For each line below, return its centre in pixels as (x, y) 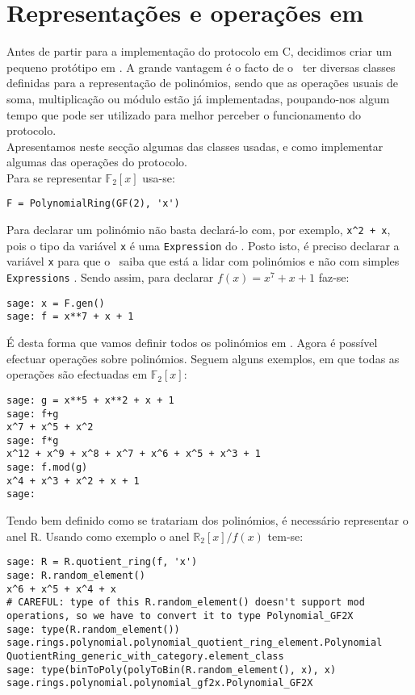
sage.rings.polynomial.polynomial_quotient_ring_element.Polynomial (195, 643)
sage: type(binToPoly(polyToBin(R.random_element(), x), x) (172, 670)
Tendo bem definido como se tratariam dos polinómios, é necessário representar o (207, 520)
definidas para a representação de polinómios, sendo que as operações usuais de (202, 83)
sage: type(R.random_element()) (93, 629)
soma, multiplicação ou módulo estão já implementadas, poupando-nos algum (198, 98)
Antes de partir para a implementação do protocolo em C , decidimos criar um (199, 51)
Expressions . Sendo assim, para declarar (110, 277)
